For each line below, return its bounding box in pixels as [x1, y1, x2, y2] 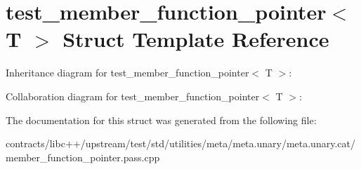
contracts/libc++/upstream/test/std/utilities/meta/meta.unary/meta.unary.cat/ [6, 136, 355, 151]
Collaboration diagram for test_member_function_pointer [6, 88, 260, 103]
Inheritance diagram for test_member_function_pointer [6, 65, 249, 80]
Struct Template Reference [63, 25, 329, 53]
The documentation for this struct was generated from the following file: [6, 112, 317, 127]
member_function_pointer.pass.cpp [6, 149, 160, 164]
